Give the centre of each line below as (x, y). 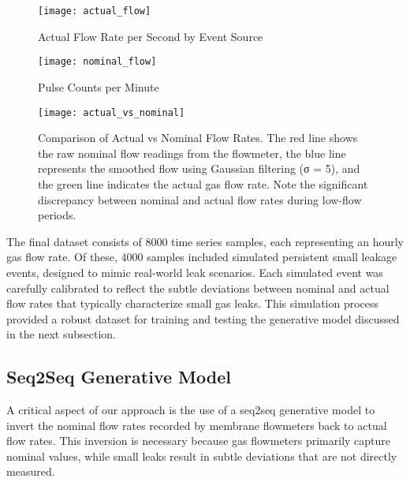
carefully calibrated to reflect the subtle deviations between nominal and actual (198, 288)
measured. (31, 471)
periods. (57, 215)
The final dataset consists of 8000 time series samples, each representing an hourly (205, 241)
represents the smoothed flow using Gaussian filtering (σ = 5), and (199, 168)
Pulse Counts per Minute (99, 86)
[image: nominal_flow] (97, 62)
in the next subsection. (61, 334)
